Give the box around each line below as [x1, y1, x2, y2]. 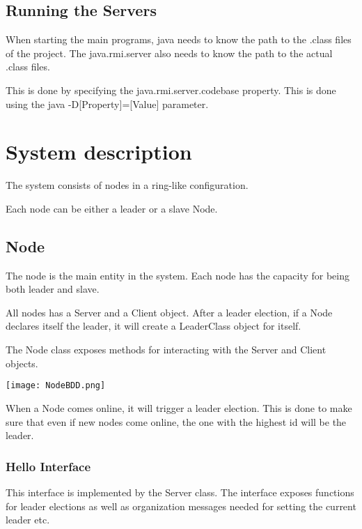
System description [6, 137, 192, 166]
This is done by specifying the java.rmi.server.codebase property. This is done [6, 82, 336, 97]
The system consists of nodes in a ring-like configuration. [6, 178, 249, 192]
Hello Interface [6, 457, 91, 475]
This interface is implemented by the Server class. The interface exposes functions [6, 484, 354, 499]
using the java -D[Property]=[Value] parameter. [6, 96, 209, 111]
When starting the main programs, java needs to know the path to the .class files [6, 32, 352, 47]
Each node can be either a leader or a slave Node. [6, 201, 218, 215]
